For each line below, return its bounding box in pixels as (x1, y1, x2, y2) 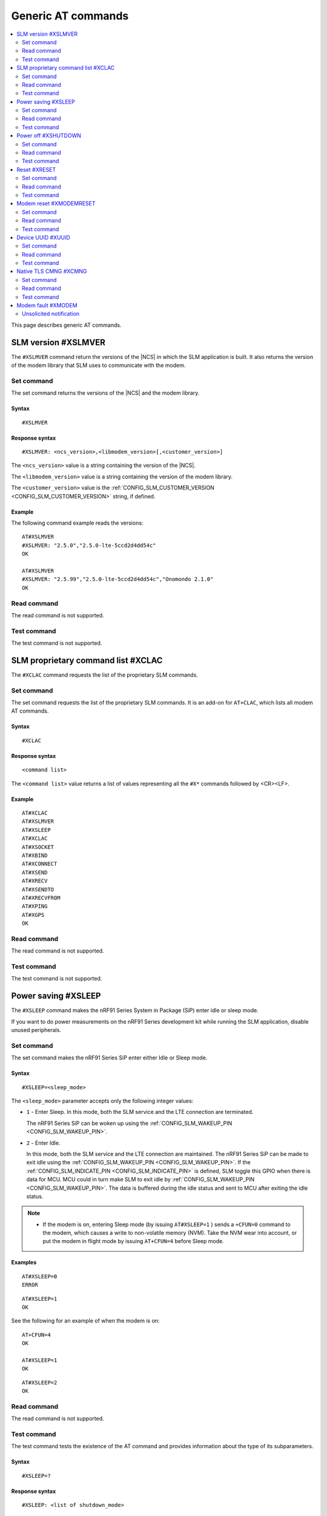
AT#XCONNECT (22, 860, 58, 867)
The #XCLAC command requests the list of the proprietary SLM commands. (11, 671, 198, 679)
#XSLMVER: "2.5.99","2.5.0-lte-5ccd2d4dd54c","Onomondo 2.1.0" (22, 576, 214, 583)
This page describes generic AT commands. (11, 321, 122, 329)
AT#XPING (22, 903, 48, 910)
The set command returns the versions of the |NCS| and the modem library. (11, 389, 200, 397)
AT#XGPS (22, 911, 45, 918)
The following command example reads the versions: (11, 519, 144, 526)
